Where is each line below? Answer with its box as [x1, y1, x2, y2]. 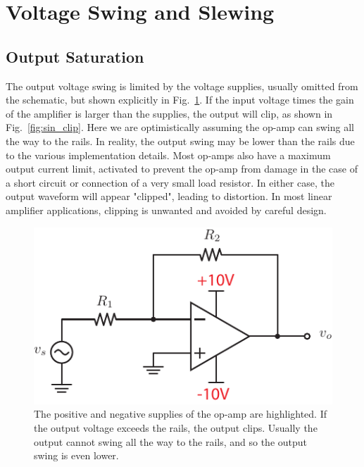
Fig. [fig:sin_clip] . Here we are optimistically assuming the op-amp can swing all [6, 120, 354, 135]
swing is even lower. [34, 448, 119, 463]
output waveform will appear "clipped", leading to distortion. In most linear [6, 189, 332, 204]
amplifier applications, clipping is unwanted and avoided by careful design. [6, 202, 327, 217]
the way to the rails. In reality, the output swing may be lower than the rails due [6, 133, 355, 148]
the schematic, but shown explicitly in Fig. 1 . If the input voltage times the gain [6, 92, 354, 107]
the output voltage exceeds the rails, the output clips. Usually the [34, 420, 318, 435]
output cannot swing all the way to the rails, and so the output [34, 434, 308, 449]
